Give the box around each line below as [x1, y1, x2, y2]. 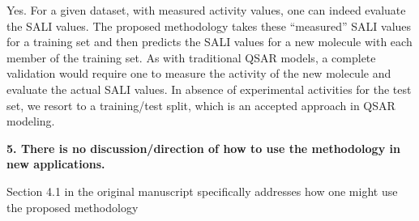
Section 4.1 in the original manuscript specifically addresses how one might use [6, 182, 398, 199]
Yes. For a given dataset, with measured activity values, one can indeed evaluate [6, 2, 406, 18]
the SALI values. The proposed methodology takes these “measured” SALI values [6, 17, 412, 34]
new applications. [6, 155, 105, 172]
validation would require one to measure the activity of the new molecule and [6, 65, 391, 82]
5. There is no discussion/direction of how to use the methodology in [6, 139, 400, 156]
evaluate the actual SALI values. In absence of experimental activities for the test [6, 80, 412, 97]
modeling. [6, 113, 55, 130]
